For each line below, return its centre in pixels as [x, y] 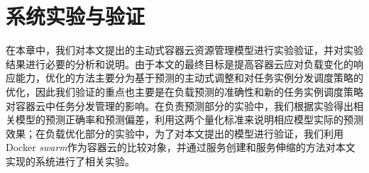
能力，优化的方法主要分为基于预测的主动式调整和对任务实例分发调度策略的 [189, 78]
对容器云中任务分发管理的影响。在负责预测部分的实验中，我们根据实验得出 [180, 105]
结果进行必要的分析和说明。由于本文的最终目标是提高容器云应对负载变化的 [180, 63]
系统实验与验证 [76, 16]
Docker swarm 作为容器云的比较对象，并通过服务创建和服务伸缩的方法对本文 [181, 147]
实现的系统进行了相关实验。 [70, 161]
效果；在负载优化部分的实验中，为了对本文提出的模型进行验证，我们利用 [175, 133]
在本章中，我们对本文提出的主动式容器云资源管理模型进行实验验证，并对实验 [184, 50]
